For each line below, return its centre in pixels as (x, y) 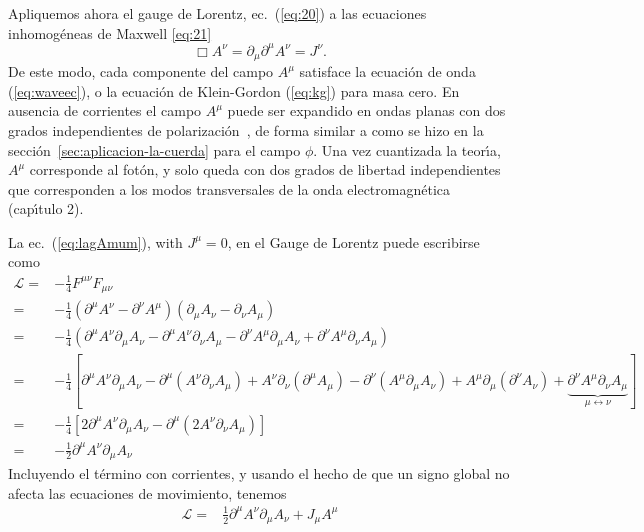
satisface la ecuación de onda (387, 71)
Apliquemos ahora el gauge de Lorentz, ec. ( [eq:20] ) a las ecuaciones (217, 13)
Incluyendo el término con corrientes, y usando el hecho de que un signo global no (259, 472)
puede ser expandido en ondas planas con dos (366, 110)
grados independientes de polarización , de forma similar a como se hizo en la (246, 129)
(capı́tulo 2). (46, 208)
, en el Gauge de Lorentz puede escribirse (353, 241)
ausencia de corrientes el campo (105, 110)
